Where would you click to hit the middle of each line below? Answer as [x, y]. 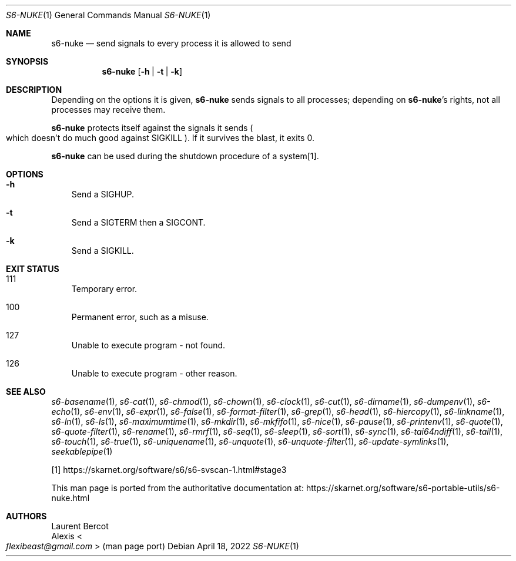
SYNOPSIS [27, 61]
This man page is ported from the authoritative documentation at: [177, 488]
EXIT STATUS [33, 269]
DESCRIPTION [34, 90]
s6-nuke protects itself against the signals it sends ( [152, 128]
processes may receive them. [108, 110]
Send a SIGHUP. [103, 194]
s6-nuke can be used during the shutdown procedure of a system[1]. [185, 156]
